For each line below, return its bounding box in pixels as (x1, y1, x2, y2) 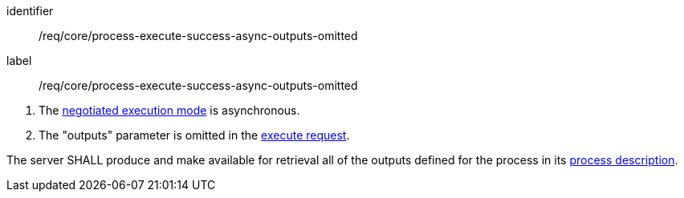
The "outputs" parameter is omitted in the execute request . (39, 128, 350, 142)
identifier (6, 4, 54, 18)
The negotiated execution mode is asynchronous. (39, 103, 300, 117)
